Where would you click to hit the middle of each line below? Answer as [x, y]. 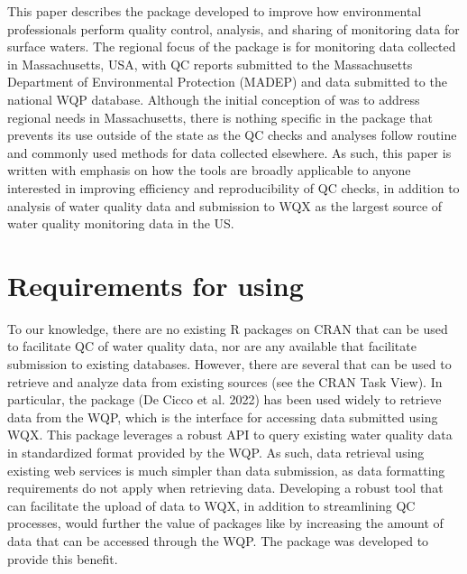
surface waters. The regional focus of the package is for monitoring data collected [232, 46]
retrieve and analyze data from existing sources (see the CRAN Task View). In [225, 381]
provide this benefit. [63, 558]
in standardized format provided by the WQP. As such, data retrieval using [216, 452]
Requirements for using [156, 285]
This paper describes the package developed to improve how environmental [215, 11]
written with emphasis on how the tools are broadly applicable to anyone [209, 170]
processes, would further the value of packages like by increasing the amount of [225, 523]
